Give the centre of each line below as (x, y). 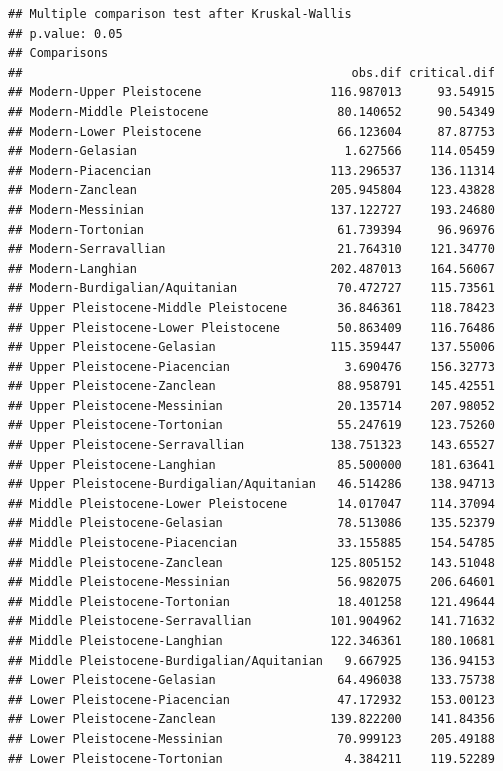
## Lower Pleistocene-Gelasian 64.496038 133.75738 (251, 680)
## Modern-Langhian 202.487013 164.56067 (251, 268)
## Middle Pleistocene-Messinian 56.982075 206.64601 (251, 582)
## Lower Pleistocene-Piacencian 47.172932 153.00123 (251, 699)
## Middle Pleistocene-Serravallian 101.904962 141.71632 (251, 621)
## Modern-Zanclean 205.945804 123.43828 (251, 190)
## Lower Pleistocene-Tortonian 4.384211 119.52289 (251, 758)
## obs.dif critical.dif (251, 72)
